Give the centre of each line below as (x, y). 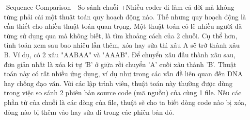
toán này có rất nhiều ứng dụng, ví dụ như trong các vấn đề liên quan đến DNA (123, 74)
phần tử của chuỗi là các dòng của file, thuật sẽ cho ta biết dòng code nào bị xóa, (125, 102)
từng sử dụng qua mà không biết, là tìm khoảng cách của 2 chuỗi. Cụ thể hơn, (121, 35)
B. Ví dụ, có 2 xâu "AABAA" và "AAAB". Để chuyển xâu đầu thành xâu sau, (120, 54)
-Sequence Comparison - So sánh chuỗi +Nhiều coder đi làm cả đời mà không (119, 7)
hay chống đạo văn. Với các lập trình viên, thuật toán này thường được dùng (118, 83)
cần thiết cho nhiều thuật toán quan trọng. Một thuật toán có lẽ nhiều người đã (123, 26)
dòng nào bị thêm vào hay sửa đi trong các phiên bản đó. (89, 111)
